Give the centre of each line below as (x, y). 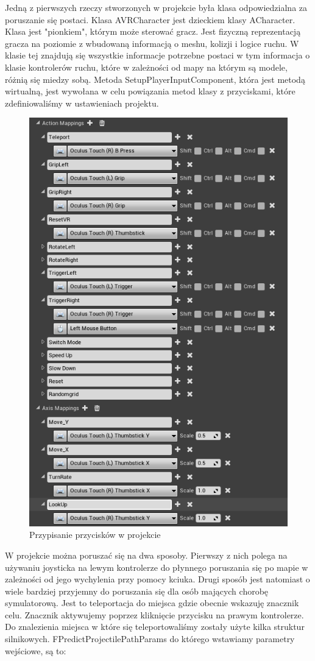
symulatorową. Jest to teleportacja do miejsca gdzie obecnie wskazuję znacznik (152, 603)
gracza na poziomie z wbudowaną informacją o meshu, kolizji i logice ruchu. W (152, 43)
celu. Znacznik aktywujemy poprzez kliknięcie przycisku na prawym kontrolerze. (154, 614)
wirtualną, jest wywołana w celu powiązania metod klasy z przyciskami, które (150, 91)
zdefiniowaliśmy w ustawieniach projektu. (82, 103)
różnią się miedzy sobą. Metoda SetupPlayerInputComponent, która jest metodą (155, 79)
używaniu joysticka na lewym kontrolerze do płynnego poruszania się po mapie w (157, 567)
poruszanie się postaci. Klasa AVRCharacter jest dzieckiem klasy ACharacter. (150, 19)
